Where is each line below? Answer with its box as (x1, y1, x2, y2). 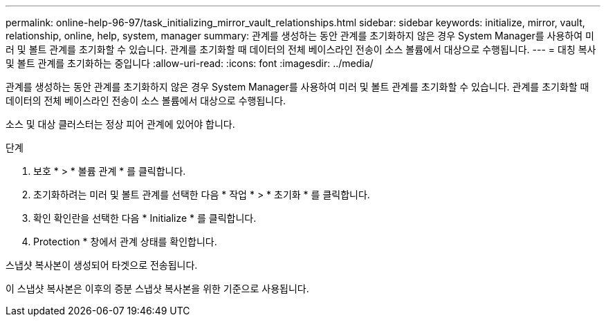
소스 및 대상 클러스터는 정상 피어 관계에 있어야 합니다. (6, 118, 235, 130)
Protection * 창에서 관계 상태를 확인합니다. (33, 236, 217, 247)
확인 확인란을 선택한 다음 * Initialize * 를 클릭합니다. (33, 212, 257, 224)
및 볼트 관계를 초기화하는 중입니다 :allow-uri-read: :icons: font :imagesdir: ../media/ (6, 57, 374, 69)
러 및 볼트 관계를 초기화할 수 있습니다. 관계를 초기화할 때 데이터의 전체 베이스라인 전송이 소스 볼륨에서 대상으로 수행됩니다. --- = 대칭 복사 (6, 44, 596, 55)
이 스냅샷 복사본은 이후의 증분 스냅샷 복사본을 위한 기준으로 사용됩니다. (6, 283, 309, 294)
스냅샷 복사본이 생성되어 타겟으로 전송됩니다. (6, 259, 198, 271)
